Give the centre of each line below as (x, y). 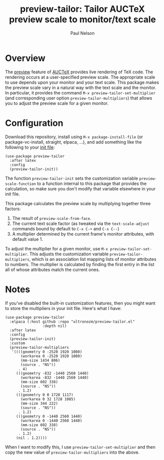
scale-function (21, 184)
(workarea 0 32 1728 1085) (48, 399)
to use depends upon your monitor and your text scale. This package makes (82, 82)
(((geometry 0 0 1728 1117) (45, 395)
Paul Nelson (82, 33)
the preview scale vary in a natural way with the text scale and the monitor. (81, 88)
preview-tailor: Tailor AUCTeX (82, 9)
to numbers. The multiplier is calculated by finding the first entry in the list (80, 264)
